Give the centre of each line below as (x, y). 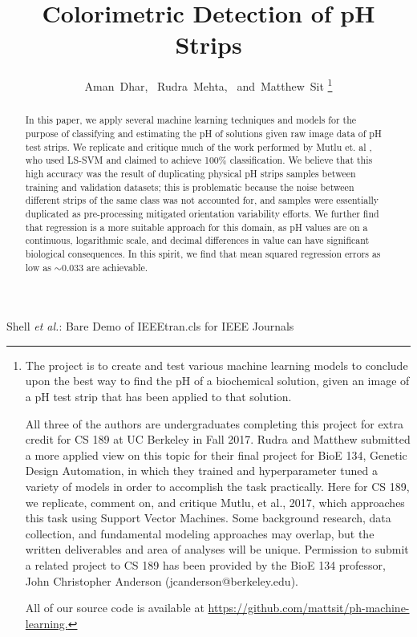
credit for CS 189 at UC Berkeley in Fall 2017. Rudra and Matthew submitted (218, 439)
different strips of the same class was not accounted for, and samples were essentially (202, 200)
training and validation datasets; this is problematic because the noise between (190, 187)
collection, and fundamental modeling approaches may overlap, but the (200, 533)
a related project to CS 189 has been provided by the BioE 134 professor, (205, 564)
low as (38, 267)
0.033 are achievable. (105, 267)
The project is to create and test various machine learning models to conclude (217, 365)
